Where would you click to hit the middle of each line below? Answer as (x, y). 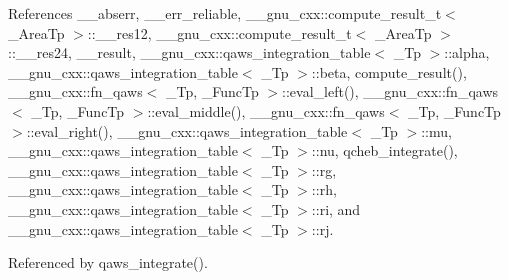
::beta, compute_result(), (389, 71)
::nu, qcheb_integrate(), (384, 150)
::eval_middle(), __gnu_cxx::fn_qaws (266, 110)
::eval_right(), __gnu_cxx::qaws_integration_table (187, 130)
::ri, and (336, 208)
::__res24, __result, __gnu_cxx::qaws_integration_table (189, 52)
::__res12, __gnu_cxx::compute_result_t (219, 32)
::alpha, (467, 52)
